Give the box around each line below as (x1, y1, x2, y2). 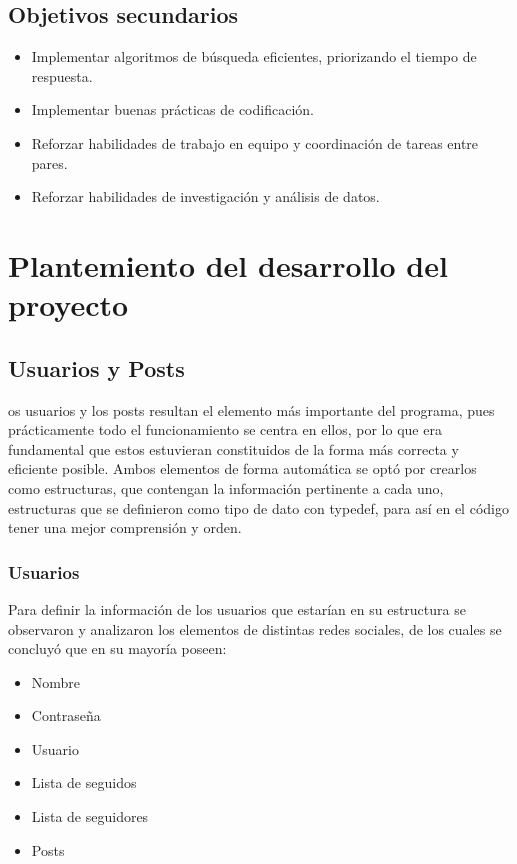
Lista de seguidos (31, 772, 137, 793)
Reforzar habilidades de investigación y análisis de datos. (31, 186, 380, 207)
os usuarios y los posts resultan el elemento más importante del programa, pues (8, 399, 495, 420)
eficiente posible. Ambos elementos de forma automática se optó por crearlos (8, 458, 477, 479)
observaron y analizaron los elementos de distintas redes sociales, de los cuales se (8, 618, 502, 639)
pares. (31, 152, 68, 173)
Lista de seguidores (31, 806, 149, 827)
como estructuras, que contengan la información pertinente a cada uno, (8, 477, 444, 498)
